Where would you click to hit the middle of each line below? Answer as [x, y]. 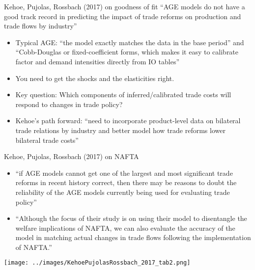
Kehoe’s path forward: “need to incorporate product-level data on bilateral [128, 121]
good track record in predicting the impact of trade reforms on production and [123, 16]
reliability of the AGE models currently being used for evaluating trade [123, 192]
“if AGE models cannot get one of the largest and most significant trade [124, 173]
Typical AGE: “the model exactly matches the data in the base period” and [130, 42]
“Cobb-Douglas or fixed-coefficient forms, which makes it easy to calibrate [127, 52]
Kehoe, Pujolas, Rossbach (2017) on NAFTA [71, 156]
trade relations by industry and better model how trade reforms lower [120, 130]
